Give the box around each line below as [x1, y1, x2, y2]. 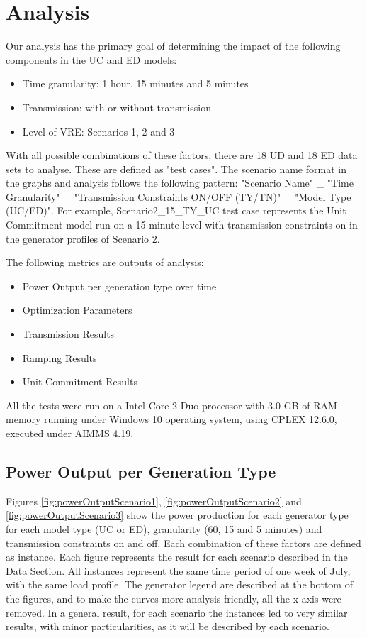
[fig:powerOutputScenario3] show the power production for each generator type [6, 507, 349, 522]
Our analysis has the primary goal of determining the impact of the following [6, 38, 341, 53]
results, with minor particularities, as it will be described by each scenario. [6, 619, 329, 634]
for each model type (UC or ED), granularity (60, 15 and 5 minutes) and [6, 521, 322, 536]
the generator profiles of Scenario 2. [6, 231, 160, 246]
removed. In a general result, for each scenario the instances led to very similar [6, 605, 348, 620]
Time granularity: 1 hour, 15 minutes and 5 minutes [22, 76, 249, 91]
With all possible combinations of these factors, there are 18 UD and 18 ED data [6, 148, 358, 163]
